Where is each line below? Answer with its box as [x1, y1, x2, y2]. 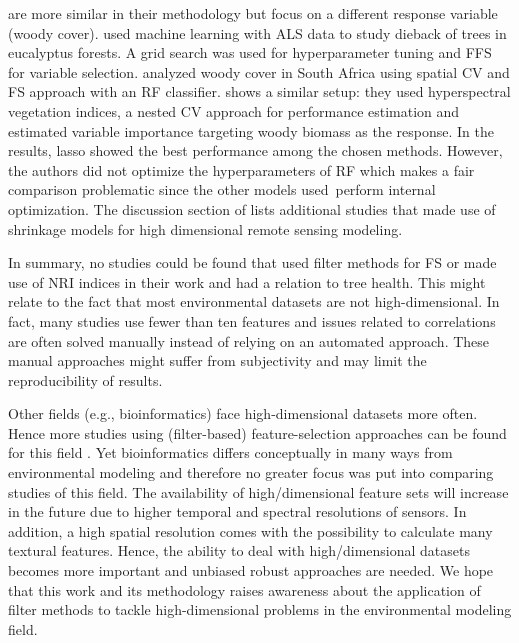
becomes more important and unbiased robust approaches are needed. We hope [8, 560, 494, 581]
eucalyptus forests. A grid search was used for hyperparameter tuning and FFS [8, 42, 492, 63]
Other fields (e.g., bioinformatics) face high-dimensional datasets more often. [8, 403, 478, 424]
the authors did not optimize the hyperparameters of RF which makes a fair [8, 159, 475, 180]
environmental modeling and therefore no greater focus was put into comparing [8, 462, 494, 483]
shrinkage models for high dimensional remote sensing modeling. [8, 218, 403, 239]
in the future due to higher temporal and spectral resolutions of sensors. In [8, 501, 467, 522]
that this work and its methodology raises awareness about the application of [8, 579, 481, 600]
